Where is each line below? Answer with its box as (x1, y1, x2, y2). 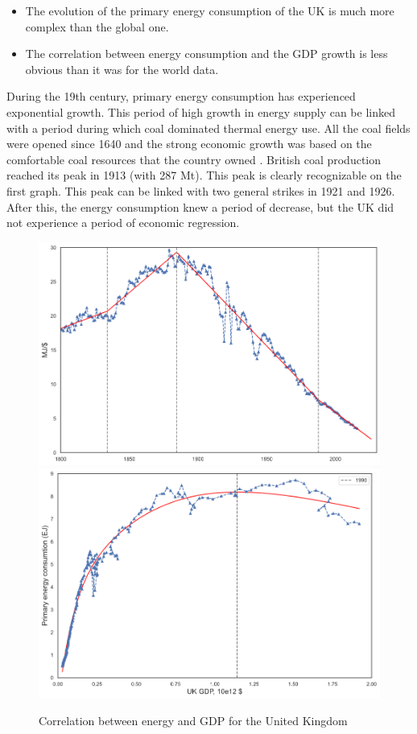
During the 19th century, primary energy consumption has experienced (6, 88, 356, 105)
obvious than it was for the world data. (25, 60, 219, 77)
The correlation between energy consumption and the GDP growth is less (25, 45, 388, 62)
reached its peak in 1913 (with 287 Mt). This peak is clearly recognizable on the (6, 167, 402, 183)
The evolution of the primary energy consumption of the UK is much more (25, 2, 394, 19)
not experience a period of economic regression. (6, 214, 240, 231)
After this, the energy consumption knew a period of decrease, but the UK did (6, 198, 394, 215)
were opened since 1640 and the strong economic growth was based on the (6, 135, 372, 152)
